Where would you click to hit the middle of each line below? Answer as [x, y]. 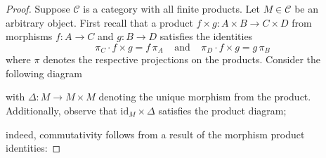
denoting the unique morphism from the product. [205, 97]
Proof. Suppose [38, 8]
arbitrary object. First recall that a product [99, 22]
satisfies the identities [206, 36]
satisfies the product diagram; [222, 111]
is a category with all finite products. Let [171, 8]
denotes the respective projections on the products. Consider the [182, 59]
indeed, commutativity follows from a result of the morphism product [155, 134]
